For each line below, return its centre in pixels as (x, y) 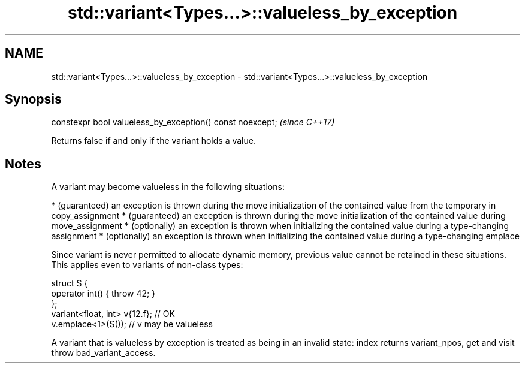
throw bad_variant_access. (103, 353)
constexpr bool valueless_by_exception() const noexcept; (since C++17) (193, 122)
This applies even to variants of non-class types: (147, 265)
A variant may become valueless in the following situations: (168, 187)
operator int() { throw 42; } (103, 294)
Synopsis (33, 99)
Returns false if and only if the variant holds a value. (153, 141)
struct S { (70, 283)
